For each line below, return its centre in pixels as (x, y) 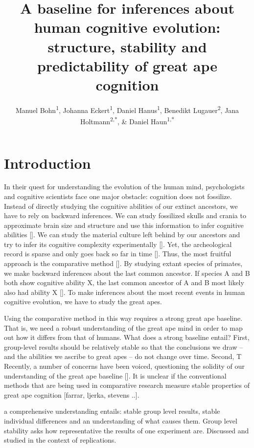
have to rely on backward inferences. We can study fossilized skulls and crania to (125, 215)
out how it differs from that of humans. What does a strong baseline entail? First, (127, 337)
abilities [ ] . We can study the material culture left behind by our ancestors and (122, 235)
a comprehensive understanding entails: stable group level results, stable (112, 411)
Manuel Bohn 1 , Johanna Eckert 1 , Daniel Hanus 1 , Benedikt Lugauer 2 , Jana (127, 109)
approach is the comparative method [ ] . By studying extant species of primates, (123, 263)
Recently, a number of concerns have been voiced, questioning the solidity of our (124, 366)
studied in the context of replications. (60, 440)
